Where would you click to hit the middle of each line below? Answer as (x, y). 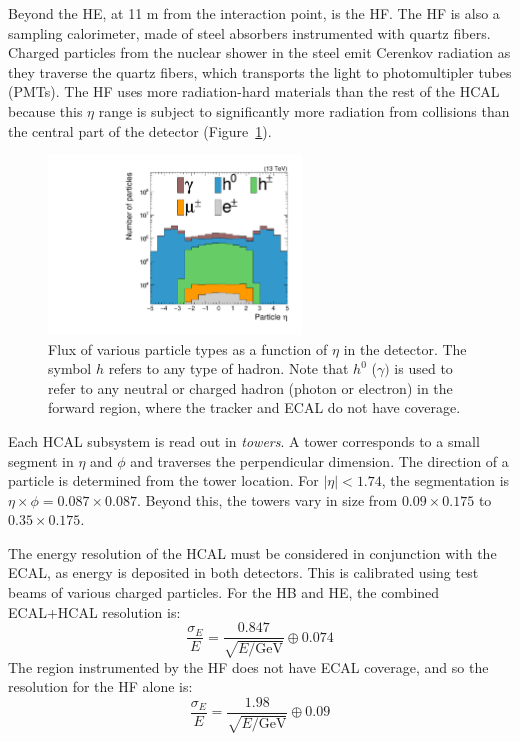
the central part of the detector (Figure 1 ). (140, 130)
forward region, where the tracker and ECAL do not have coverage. (254, 407)
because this (45, 110)
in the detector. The (405, 348)
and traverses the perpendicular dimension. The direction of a (319, 460)
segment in (41, 460)
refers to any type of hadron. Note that (228, 368)
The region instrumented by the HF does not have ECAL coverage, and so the (248, 666)
